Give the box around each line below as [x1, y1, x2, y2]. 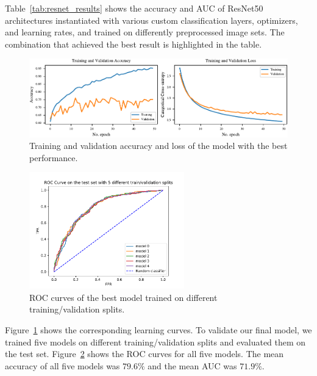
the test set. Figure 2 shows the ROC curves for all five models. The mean [5, 347, 284, 360]
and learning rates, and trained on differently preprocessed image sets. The [5, 26, 285, 38]
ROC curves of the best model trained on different [29, 291, 218, 303]
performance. [29, 151, 78, 164]
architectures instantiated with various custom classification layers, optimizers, [5, 13, 298, 26]
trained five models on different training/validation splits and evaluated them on [5, 335, 306, 348]
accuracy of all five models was [5, 359, 120, 372]
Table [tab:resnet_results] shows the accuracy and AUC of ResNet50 [5, 2, 263, 14]
